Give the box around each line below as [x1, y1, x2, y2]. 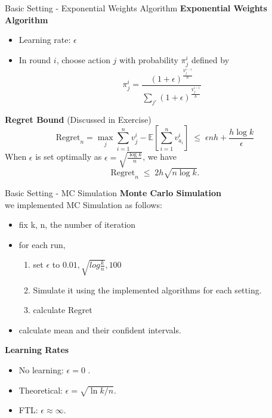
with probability [119, 53, 178, 66]
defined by [191, 53, 230, 66]
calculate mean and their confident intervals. [18, 323, 181, 336]
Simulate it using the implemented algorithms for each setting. [33, 283, 262, 296]
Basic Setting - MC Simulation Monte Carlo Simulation [5, 186, 221, 199]
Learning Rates [5, 343, 69, 356]
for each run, [18, 238, 66, 250]
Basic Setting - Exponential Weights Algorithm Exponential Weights [5, 2, 267, 14]
